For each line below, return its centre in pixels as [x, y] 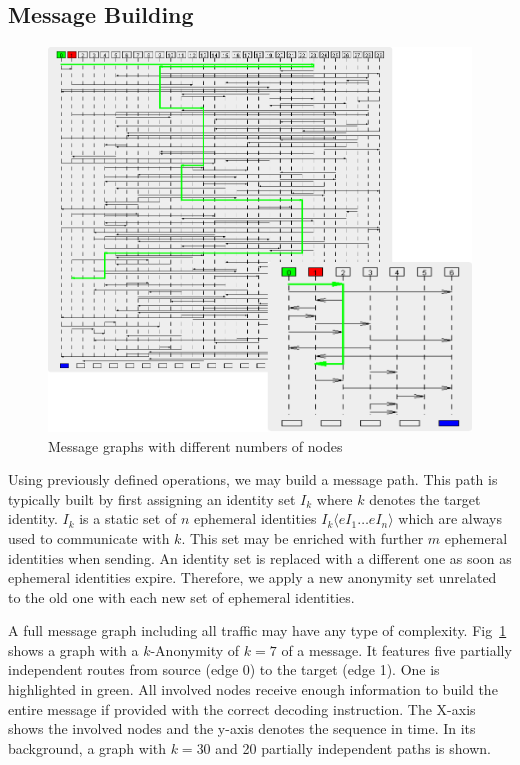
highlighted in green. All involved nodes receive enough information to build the [253, 689]
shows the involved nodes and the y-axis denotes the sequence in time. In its [242, 728]
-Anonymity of [195, 649]
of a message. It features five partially [396, 649]
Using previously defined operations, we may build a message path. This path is [253, 479]
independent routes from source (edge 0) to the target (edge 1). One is [224, 669]
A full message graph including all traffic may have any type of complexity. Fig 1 [257, 630]
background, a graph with [87, 747]
